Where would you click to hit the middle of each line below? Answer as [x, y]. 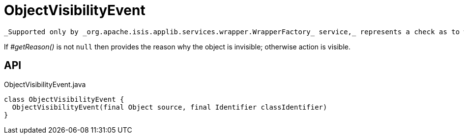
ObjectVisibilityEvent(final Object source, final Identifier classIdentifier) [170, 107]
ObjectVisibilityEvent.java [45, 84]
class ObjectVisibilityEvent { [64, 99]
